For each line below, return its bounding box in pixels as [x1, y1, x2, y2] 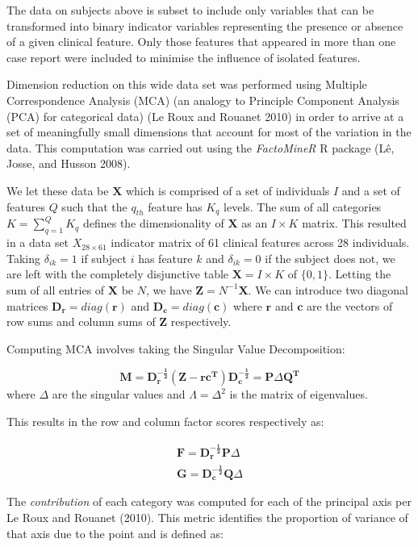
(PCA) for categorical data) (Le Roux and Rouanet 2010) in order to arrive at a [6, 107, 404, 124]
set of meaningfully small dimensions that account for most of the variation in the [6, 123, 412, 140]
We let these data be [6, 182, 109, 198]
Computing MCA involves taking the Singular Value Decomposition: [6, 340, 345, 357]
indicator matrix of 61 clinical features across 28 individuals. [111, 234, 410, 251]
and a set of [341, 182, 400, 198]
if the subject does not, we [265, 249, 395, 266]
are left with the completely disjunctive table [6, 265, 229, 282]
